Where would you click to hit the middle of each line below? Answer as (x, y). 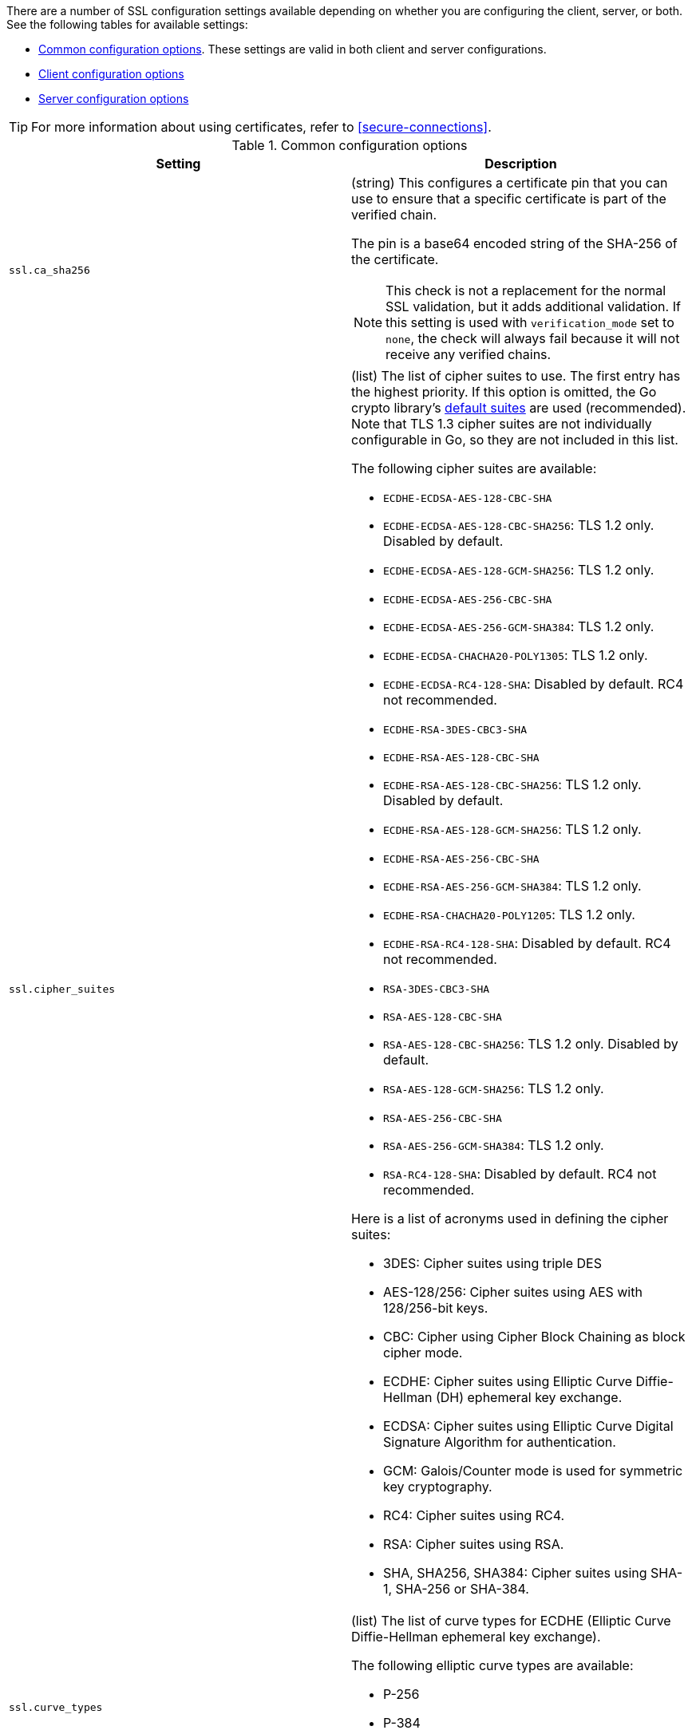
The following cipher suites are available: (474, 468)
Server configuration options (114, 99)
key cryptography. (438, 1487)
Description (521, 164)
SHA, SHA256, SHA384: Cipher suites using (515, 1573)
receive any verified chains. (469, 354)
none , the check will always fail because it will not (533, 338)
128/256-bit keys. (436, 1308)
